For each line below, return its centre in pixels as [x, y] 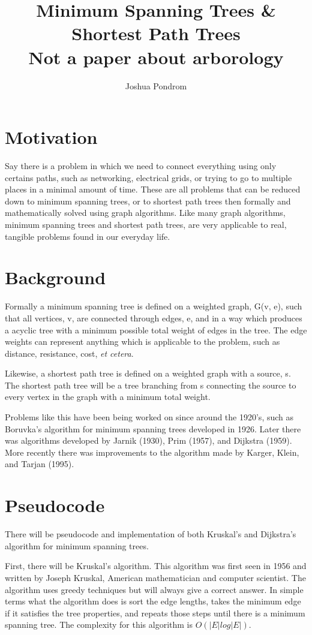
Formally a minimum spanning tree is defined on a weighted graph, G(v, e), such [154, 306]
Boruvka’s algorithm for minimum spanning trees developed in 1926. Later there [153, 428]
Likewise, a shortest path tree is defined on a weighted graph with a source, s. [148, 373]
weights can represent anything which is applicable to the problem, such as [142, 341]
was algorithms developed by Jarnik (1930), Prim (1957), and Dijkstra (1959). [148, 440]
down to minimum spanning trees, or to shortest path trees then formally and [148, 201]
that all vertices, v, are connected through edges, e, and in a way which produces [154, 317]
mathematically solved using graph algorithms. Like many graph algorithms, [145, 213]
